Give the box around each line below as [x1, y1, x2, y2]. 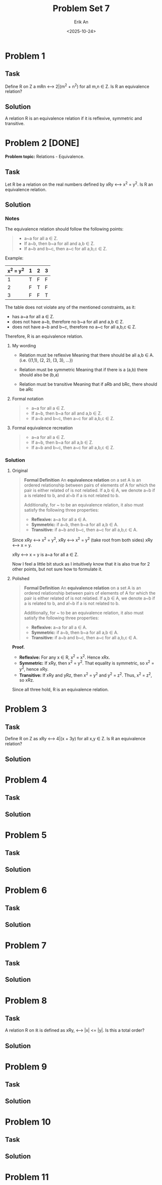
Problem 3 [5, 704, 47, 714]
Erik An [74, 19, 88, 25]
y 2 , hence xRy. [19, 665, 49, 672]
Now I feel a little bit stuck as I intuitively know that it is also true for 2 [12, 561, 150, 567]
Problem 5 [5, 829, 47, 841]
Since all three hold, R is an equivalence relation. [12, 687, 109, 693]
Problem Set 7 [52, 3, 110, 14]
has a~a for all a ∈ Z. [12, 313, 54, 319]
